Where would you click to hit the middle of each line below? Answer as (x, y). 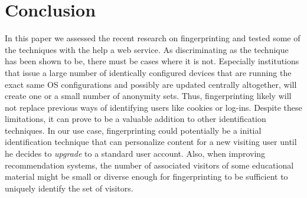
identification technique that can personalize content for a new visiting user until (151, 142)
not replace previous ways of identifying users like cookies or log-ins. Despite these (153, 107)
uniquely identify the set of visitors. (69, 188)
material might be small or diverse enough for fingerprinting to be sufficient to (146, 176)
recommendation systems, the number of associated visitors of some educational (149, 165)
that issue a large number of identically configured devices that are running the (148, 72)
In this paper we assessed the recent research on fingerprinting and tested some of (153, 38)
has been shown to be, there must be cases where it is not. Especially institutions (152, 61)
